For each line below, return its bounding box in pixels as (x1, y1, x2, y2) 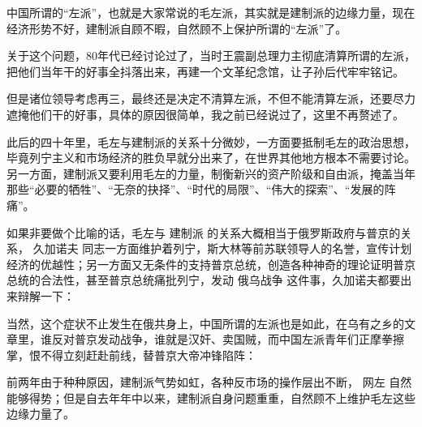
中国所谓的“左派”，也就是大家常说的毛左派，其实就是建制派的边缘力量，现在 (6, 4, 416, 20)
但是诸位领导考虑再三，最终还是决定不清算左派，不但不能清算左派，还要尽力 (6, 90, 416, 107)
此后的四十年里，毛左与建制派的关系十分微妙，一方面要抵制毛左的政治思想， (6, 133, 416, 150)
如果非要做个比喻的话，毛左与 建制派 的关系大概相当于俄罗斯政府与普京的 (6, 224, 401, 241)
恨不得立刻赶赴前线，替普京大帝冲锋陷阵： (28, 346, 256, 363)
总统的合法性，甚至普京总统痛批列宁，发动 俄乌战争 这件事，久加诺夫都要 (6, 271, 401, 288)
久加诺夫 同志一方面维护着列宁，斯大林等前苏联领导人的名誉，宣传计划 (32, 240, 412, 257)
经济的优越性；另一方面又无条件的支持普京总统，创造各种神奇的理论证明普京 (6, 255, 416, 272)
